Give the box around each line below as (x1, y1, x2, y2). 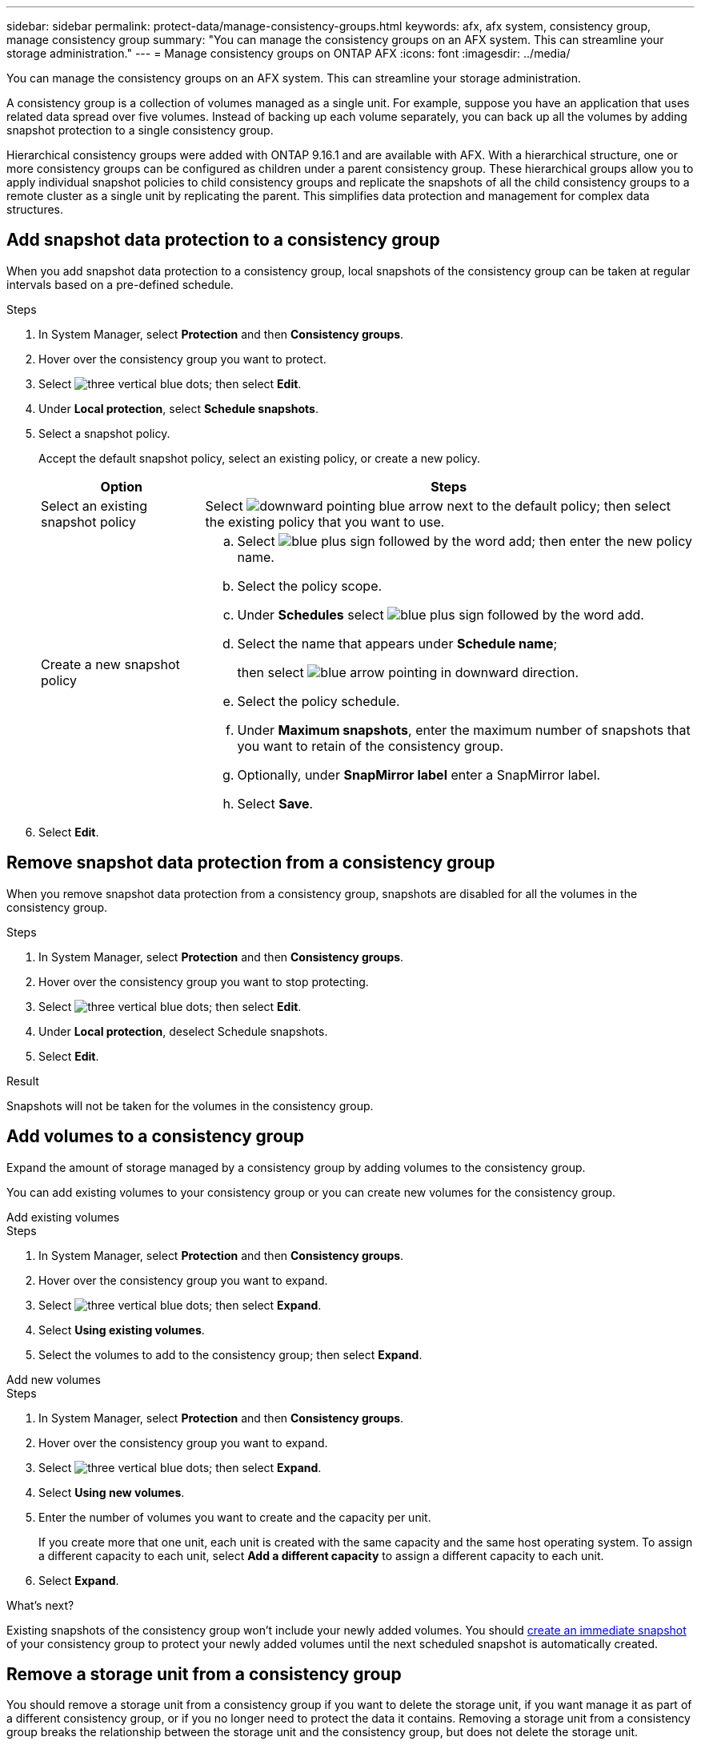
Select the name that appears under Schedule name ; (237, 635, 558, 652)
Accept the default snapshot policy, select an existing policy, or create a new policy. (38, 451, 481, 465)
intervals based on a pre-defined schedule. (6, 277, 234, 291)
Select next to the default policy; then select (205, 497, 671, 514)
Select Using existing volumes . (38, 1322, 205, 1337)
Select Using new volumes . (38, 1485, 185, 1499)
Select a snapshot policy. (38, 426, 170, 440)
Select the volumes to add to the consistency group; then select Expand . (38, 1347, 423, 1362)
